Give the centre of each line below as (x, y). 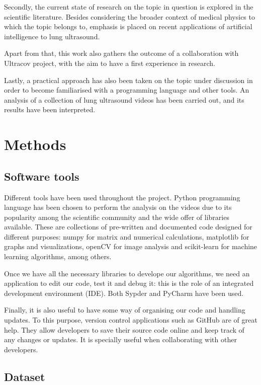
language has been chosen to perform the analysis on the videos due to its (118, 207)
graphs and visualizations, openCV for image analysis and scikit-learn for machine (131, 246)
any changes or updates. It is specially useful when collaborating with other (120, 339)
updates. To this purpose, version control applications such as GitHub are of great (131, 320)
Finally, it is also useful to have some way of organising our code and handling (125, 310)
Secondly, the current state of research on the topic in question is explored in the (129, 7)
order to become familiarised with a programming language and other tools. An (127, 90)
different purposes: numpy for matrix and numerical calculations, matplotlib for (127, 236)
